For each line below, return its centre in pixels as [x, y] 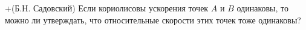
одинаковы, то [262, 8]
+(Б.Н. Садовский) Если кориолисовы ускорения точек [107, 8]
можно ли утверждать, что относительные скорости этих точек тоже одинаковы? [153, 19]
